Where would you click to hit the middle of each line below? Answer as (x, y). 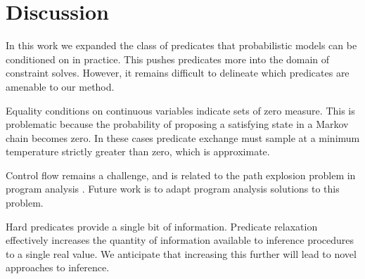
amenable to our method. (60, 86)
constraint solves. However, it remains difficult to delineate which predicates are (178, 73)
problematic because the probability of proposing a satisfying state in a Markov (177, 124)
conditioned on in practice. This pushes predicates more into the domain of (168, 59)
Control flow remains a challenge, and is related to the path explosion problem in (181, 175)
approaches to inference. (58, 267)
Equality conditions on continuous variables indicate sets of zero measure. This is (180, 110)
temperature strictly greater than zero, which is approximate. (138, 151)
